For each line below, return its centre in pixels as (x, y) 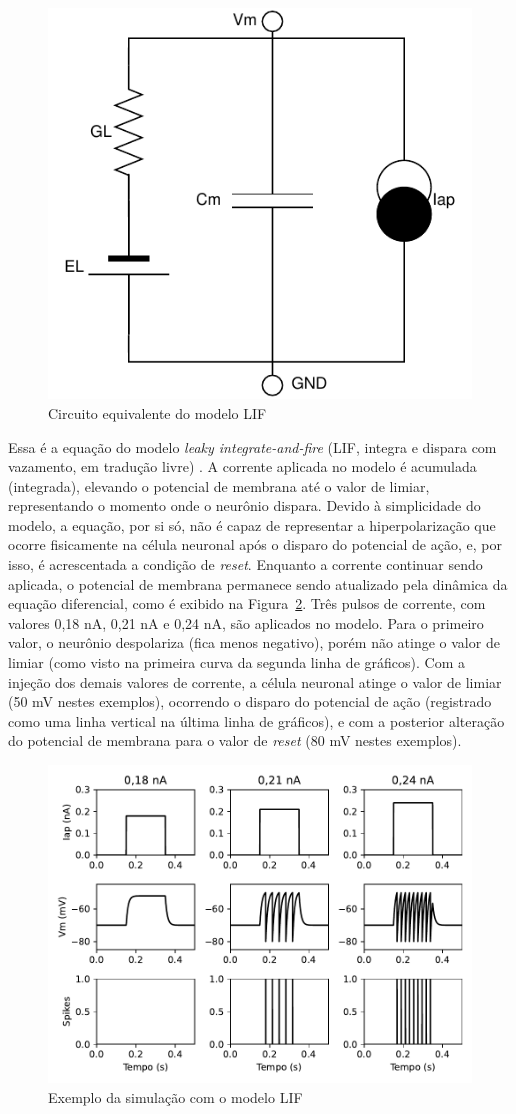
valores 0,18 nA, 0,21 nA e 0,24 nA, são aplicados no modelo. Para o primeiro (246, 622)
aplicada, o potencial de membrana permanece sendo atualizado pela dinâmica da (258, 583)
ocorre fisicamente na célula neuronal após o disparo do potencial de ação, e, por (255, 544)
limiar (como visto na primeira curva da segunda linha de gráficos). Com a (236, 662)
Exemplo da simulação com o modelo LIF (175, 1096)
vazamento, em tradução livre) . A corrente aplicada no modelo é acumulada (242, 466)
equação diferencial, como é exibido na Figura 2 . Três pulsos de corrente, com (247, 603)
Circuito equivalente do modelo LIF (157, 412)
